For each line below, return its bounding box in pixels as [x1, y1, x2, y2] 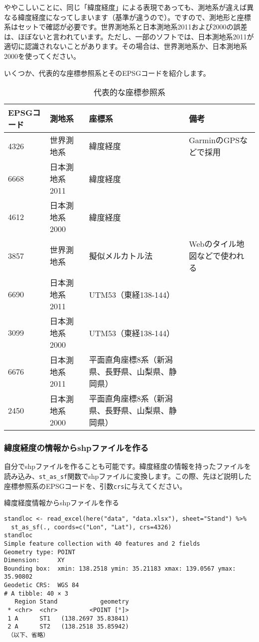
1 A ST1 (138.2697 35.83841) [7, 615, 129, 622]
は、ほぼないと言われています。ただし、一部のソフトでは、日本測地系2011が [4, 31, 254, 41]
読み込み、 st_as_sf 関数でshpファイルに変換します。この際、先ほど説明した [4, 470, 252, 481]
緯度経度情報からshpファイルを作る [4, 497, 120, 508]
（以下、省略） [7, 632, 49, 639]
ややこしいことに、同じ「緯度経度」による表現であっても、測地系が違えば [4, 2, 247, 12]
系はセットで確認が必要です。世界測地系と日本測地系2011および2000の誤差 [4, 21, 248, 32]
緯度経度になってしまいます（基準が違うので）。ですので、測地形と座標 [17, 11, 251, 22]
